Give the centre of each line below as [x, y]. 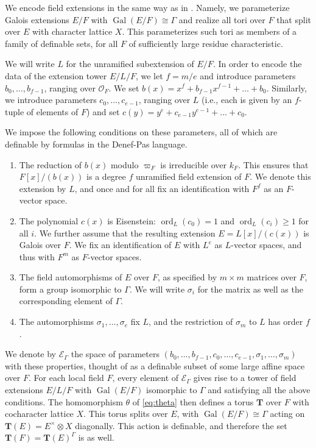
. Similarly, [286, 87]
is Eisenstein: [132, 220]
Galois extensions [37, 19]
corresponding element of [66, 301]
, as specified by [188, 277]
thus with [37, 256]
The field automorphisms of [71, 277]
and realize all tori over [222, 19]
